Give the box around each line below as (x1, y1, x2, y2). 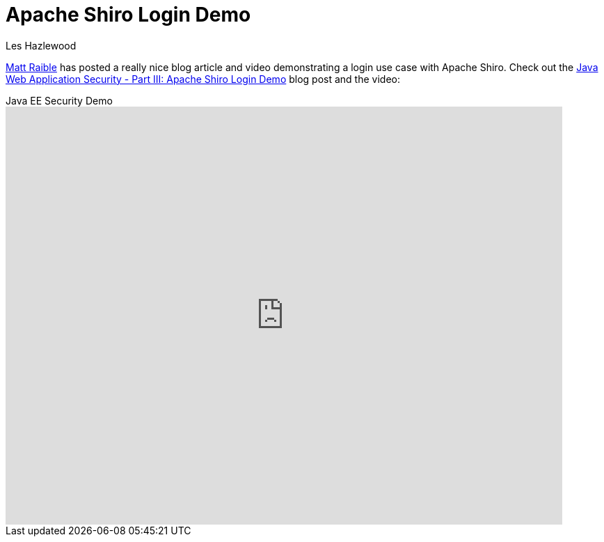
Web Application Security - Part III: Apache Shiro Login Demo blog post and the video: (6, 72, 400, 85)
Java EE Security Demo (6, 94, 113, 107)
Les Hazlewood (6, 39, 77, 52)
